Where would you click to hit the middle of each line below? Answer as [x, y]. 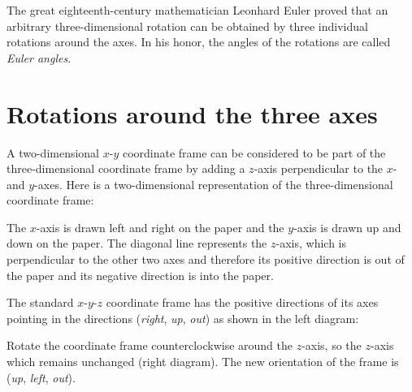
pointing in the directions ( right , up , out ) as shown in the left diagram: [183, 318]
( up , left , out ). [41, 377]
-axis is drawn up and [347, 227]
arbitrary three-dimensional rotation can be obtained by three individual [187, 26]
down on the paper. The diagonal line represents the [137, 243]
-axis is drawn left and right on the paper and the [160, 227]
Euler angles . [39, 57]
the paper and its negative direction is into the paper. [140, 275]
